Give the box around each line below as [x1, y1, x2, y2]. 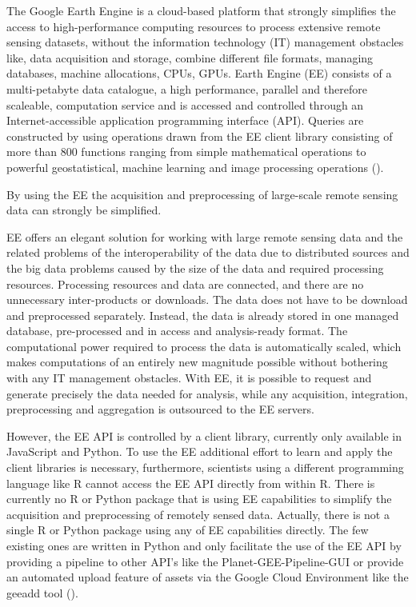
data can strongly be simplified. [6, 202, 162, 218]
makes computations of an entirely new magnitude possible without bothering [6, 353, 388, 370]
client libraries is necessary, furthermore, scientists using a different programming [6, 459, 404, 476]
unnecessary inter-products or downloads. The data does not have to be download [6, 291, 408, 308]
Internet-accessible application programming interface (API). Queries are [6, 112, 364, 129]
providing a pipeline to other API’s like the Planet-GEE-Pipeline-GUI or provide [6, 553, 404, 569]
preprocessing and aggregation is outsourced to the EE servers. [6, 401, 314, 417]
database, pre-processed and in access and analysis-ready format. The [6, 322, 348, 339]
